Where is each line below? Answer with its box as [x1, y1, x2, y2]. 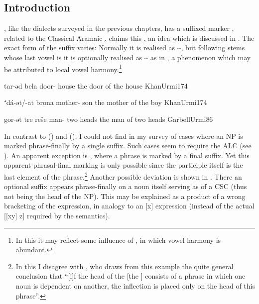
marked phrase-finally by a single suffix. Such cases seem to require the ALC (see [4, 140, 252, 151]
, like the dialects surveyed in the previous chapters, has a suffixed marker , [4, 23, 234, 33]
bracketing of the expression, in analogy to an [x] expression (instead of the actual [4, 201, 255, 211]
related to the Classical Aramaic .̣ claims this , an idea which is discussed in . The [4, 32, 255, 43]
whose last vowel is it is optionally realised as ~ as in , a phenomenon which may [4, 52, 251, 62]
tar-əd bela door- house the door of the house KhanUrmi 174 [4, 80, 188, 91]
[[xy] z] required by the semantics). [4, 210, 110, 221]
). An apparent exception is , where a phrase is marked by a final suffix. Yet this [4, 150, 250, 160]
